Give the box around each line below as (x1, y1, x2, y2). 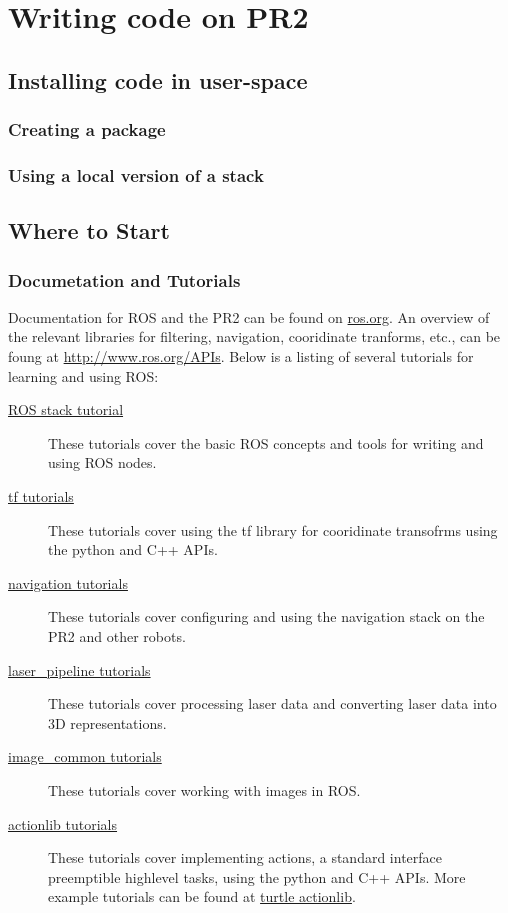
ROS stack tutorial (8, 399, 124, 420)
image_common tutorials (8, 746, 162, 767)
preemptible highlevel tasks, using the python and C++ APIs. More (48, 866, 466, 887)
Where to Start (8, 215, 170, 246)
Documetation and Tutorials (8, 267, 241, 292)
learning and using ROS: (8, 365, 159, 386)
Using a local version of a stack (8, 162, 264, 187)
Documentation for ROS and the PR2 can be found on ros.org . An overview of (8, 306, 490, 327)
